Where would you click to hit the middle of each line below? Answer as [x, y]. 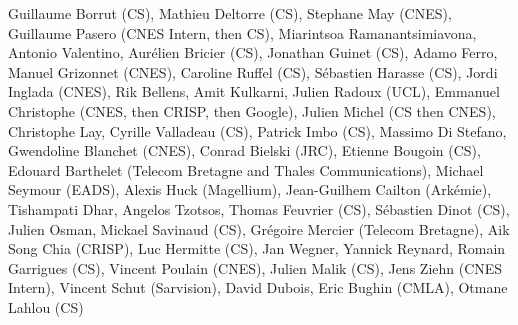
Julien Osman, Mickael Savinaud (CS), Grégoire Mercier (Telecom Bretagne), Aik [259, 228]
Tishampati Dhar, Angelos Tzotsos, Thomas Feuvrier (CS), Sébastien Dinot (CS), [259, 208]
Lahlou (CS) [46, 306]
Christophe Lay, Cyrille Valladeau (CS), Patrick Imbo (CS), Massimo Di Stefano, [257, 130]
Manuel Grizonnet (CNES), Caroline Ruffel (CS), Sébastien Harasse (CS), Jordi [253, 71]
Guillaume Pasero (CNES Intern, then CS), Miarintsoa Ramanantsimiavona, [242, 32]
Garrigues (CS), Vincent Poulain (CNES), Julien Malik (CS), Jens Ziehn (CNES [255, 267]
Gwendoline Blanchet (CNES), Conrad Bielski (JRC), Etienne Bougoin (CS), [244, 150]
